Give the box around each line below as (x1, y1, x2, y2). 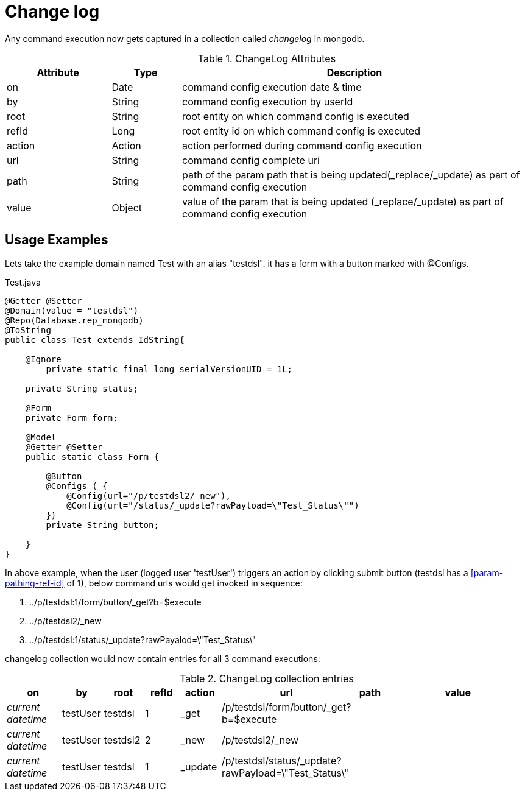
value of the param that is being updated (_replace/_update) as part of (181, 195, 504, 208)
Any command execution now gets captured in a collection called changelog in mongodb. (5, 33, 365, 44)
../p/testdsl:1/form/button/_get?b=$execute (29, 596, 202, 607)
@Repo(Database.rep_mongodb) (5, 315, 144, 325)
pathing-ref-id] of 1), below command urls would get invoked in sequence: (5, 577, 303, 588)
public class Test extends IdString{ (5, 334, 185, 345)
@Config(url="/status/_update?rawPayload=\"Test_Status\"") (66, 500, 359, 510)
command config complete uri (181, 153, 320, 166)
